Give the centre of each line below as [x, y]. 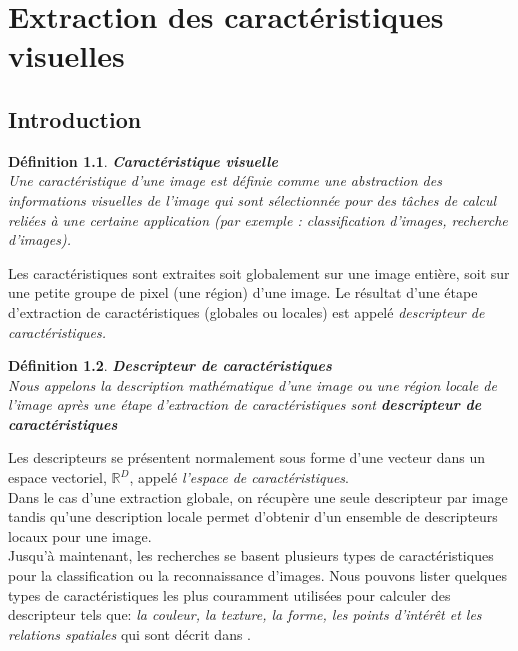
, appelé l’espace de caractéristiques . [239, 477]
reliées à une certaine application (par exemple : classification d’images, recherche [258, 219]
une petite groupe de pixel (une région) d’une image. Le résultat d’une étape [243, 292]
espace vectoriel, [57, 477]
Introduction [75, 118]
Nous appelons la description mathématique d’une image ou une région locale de [252, 384]
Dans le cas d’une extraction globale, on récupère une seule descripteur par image [258, 496]
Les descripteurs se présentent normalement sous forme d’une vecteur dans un [246, 457]
